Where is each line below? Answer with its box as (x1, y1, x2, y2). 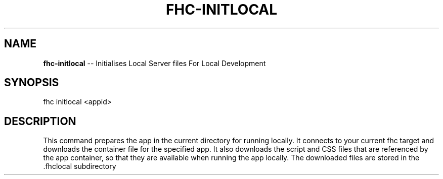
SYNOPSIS (4, 76, 59, 89)
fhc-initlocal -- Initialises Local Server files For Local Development (43, 58, 266, 68)
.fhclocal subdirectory (43, 162, 116, 171)
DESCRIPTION (4, 114, 76, 128)
